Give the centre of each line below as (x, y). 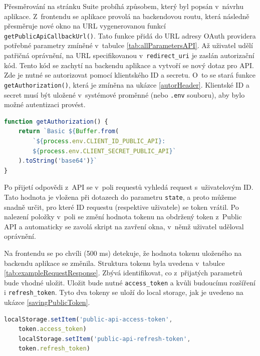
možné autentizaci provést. (45, 104)
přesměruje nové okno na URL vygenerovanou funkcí (85, 26)
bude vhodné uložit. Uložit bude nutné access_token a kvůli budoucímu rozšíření (130, 282)
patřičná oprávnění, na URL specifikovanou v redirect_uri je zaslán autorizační (129, 55)
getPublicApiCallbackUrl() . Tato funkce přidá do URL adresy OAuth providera (130, 35)
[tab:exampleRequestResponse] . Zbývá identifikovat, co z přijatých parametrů (123, 273)
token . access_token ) (52, 329)
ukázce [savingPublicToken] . (47, 302)
